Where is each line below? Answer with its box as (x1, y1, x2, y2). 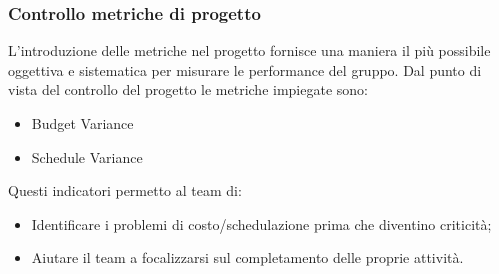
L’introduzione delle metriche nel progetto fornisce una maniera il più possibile (8, 40, 491, 61)
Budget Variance (31, 113, 134, 133)
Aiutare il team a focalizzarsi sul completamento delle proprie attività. (31, 247, 464, 268)
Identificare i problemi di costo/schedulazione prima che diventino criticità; (31, 213, 492, 234)
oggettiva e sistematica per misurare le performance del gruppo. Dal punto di (8, 59, 482, 80)
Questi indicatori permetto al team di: (8, 180, 242, 201)
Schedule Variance (31, 146, 143, 167)
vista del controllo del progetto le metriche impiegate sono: (8, 79, 368, 100)
